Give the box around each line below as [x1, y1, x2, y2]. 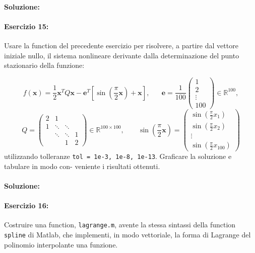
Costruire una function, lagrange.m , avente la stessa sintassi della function [4, 219, 236, 230]
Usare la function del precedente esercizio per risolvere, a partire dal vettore [4, 40, 238, 50]
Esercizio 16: [4, 200, 49, 211]
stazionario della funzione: [4, 60, 85, 70]
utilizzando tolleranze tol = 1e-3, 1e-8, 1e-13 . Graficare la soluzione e [4, 151, 232, 161]
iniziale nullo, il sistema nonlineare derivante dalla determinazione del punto [4, 50, 239, 60]
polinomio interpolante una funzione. [4, 239, 118, 249]
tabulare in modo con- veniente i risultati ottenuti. [4, 160, 160, 171]
